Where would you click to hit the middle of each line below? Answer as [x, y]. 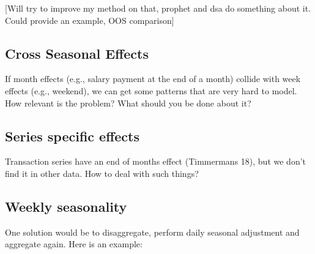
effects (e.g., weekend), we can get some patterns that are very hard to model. [151, 90]
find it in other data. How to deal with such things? [102, 173]
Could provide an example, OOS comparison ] [90, 20]
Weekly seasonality [66, 206]
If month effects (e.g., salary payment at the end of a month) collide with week [153, 79]
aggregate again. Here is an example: [74, 244]
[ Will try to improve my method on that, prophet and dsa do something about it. [158, 8]
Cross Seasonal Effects [77, 53]
